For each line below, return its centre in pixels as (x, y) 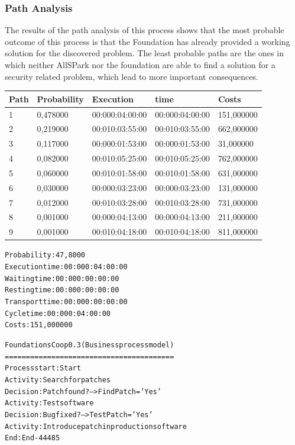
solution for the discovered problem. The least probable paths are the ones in (144, 53)
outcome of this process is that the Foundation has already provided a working (147, 41)
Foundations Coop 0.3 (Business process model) (90, 345)
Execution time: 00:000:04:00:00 (66, 267)
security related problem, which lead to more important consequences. (132, 76)
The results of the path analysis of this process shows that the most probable (145, 30)
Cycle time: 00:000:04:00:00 (58, 313)
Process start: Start (43, 368)
